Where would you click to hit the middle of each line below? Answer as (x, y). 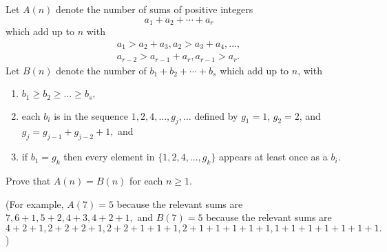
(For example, (35, 203)
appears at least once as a (273, 157)
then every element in (109, 157)
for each (146, 181)
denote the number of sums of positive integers (155, 9)
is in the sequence (91, 115)
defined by (216, 115)
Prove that (28, 181)
